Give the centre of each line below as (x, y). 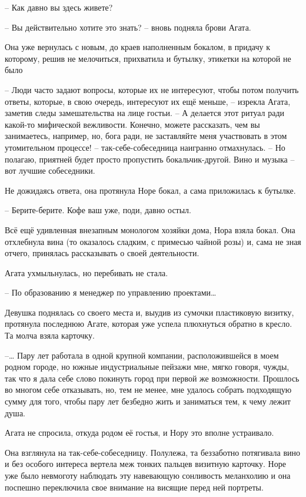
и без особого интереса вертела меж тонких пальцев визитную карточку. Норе (145, 464)
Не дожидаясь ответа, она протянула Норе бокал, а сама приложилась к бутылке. (150, 190)
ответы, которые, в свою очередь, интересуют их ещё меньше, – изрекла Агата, (148, 101)
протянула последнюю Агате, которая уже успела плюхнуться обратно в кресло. (149, 324)
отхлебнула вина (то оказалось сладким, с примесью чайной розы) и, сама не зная (153, 241)
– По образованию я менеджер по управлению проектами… (111, 292)
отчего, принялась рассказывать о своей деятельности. (102, 253)
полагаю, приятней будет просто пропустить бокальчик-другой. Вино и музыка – (150, 159)
